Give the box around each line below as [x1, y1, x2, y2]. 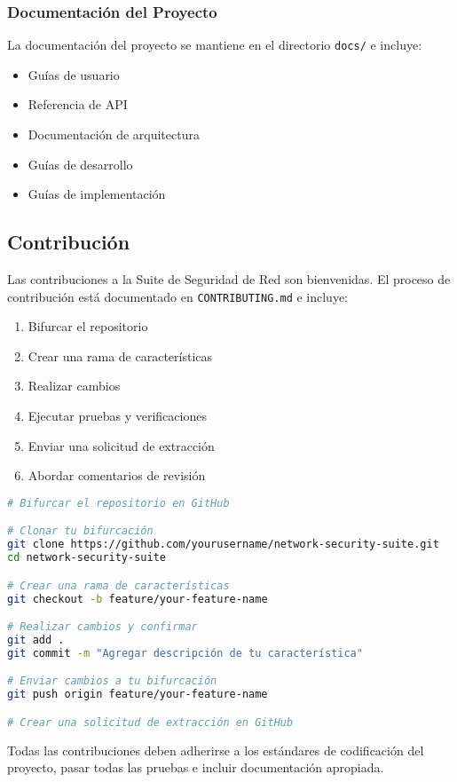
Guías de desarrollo [28, 154, 133, 173]
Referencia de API [28, 95, 128, 114]
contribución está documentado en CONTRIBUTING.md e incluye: [7, 287, 349, 305]
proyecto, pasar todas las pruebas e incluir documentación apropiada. [7, 758, 384, 777]
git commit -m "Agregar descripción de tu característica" [7, 646, 363, 660]
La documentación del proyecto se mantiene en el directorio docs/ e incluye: [7, 36, 422, 54]
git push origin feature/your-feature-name [7, 688, 268, 701]
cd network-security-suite [7, 551, 166, 565]
